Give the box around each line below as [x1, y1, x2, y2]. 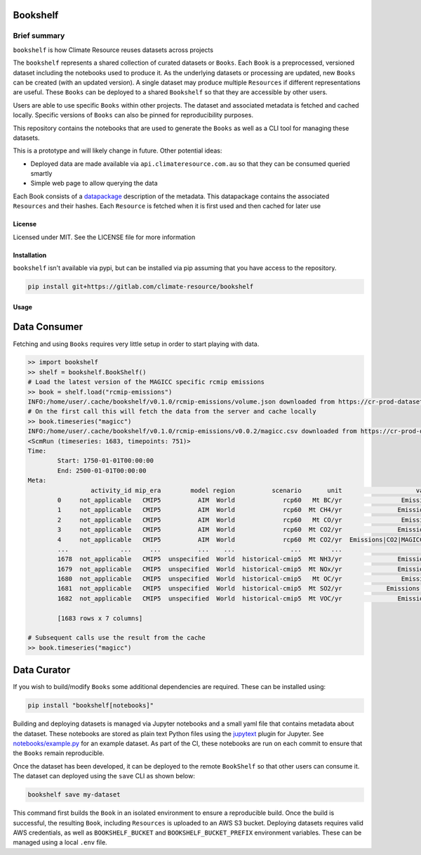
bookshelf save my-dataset [27, 791, 121, 799]
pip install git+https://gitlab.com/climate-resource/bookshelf [27, 283, 254, 290]
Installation [13, 250, 47, 259]
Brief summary [13, 31, 65, 41]
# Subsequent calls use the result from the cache [27, 634, 206, 642]
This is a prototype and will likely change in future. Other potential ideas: [13, 146, 222, 155]
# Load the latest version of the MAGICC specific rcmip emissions [27, 378, 265, 386]
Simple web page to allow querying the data [30, 179, 158, 188]
